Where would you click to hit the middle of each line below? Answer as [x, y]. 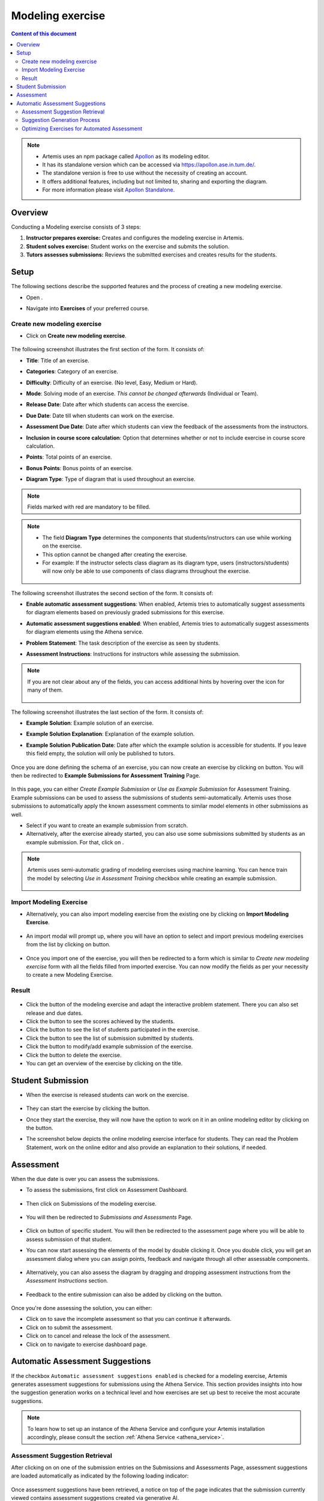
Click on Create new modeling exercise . [76, 336]
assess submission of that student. [69, 1239]
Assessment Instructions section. [67, 1281]
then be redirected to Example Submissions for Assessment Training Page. [106, 775]
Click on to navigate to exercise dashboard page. [87, 1344]
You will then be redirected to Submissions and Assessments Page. [109, 1217]
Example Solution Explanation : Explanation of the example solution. [110, 734]
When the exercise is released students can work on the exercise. [107, 1095]
